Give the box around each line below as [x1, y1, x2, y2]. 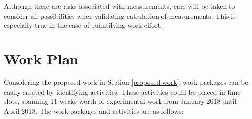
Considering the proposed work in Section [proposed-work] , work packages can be [4, 77, 248, 87]
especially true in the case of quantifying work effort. [4, 20, 162, 30]
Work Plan [4, 48, 79, 68]
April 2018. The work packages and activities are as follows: [4, 105, 183, 116]
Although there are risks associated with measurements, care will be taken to [4, 1, 235, 11]
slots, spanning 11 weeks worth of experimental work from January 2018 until [4, 96, 237, 106]
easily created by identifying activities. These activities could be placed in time [4, 86, 241, 97]
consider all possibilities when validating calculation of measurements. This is [4, 10, 236, 20]
